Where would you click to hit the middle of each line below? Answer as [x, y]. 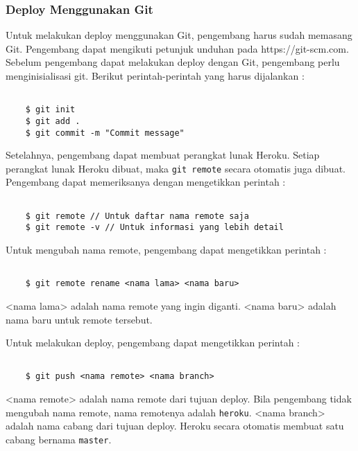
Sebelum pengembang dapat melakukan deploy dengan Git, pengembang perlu [173, 62]
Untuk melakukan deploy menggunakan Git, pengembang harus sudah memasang [179, 35]
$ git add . [53, 121]
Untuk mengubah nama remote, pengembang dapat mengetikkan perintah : [166, 250]
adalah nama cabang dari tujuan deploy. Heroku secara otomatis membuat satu [175, 426]
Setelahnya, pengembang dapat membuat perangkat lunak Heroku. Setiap [163, 155]
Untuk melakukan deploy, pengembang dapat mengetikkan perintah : [153, 343]
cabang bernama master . [59, 439]
